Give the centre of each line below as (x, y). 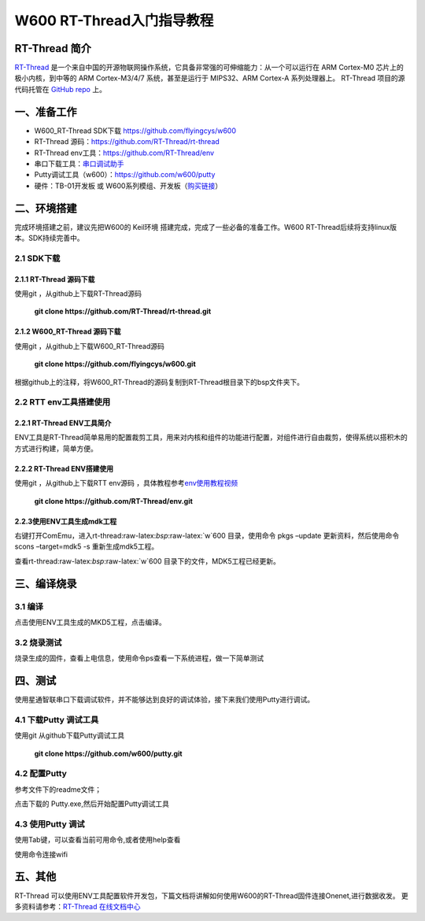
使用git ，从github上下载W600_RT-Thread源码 (90, 346)
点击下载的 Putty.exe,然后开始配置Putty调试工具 (92, 804)
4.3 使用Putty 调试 (50, 824)
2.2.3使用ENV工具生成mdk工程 (66, 521)
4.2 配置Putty (41, 774)
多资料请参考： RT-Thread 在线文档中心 (78, 906)
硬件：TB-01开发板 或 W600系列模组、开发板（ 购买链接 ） (128, 186)
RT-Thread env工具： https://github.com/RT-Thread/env (124, 153)
